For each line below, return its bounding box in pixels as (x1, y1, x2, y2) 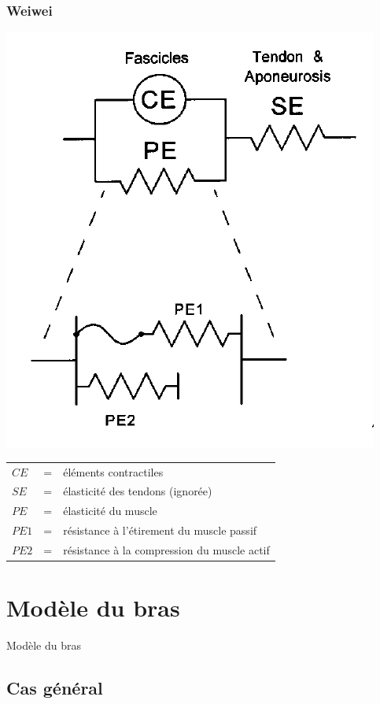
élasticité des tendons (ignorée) (63, 483, 212, 499)
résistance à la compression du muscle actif (63, 541, 270, 558)
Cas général (6, 676, 103, 700)
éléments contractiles (63, 463, 164, 480)
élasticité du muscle (63, 502, 157, 519)
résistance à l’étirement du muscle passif (63, 522, 257, 539)
